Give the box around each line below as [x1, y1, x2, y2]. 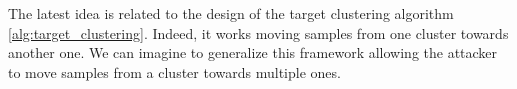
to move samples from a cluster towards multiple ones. [8, 61, 341, 82]
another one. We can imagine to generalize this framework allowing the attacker [8, 42, 498, 63]
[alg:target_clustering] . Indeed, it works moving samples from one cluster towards [8, 22, 509, 43]
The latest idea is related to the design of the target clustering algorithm [8, 3, 454, 23]
